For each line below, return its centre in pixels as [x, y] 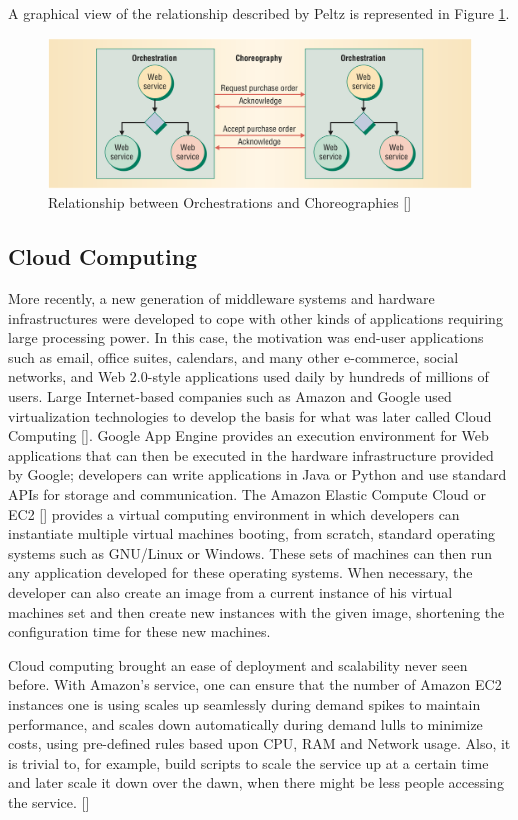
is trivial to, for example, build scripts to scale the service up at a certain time [248, 762]
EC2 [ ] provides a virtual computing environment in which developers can [234, 513]
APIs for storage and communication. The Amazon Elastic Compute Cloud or [247, 494]
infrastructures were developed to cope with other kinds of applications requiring [255, 317]
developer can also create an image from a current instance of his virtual [230, 592]
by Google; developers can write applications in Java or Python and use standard [257, 474]
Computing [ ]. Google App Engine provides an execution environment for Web [248, 435]
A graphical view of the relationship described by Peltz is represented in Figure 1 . [259, 13]
